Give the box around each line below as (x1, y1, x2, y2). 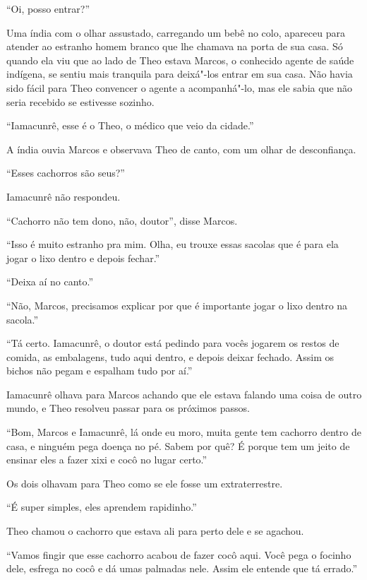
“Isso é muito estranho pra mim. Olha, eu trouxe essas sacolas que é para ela (6, 237, 339, 251)
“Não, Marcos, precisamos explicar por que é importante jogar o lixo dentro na (6, 297, 348, 312)
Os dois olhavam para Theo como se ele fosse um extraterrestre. (6, 475, 283, 490)
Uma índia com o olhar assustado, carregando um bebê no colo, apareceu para (6, 25, 345, 40)
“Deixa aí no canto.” (6, 274, 94, 289)
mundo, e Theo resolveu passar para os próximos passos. (6, 401, 250, 415)
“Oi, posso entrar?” (6, 1, 90, 16)
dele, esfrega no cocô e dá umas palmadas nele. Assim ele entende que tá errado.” (6, 561, 358, 576)
